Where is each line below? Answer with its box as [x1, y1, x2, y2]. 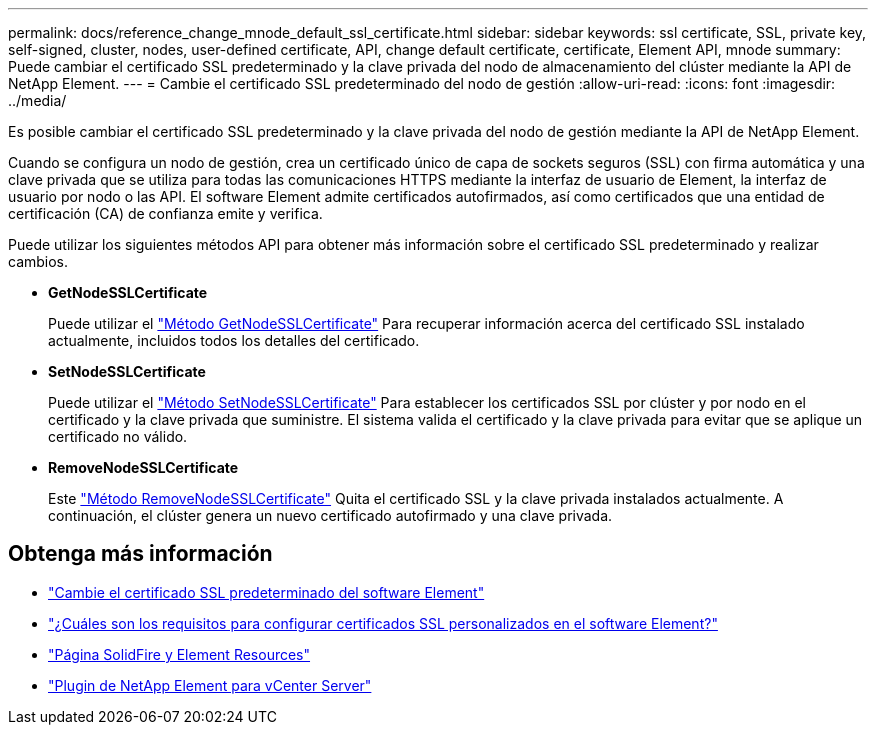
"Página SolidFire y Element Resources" [48, 645, 311, 663]
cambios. [8, 253, 69, 270]
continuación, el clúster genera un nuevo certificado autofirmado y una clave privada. [48, 507, 613, 524]
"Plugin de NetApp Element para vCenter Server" [48, 676, 372, 694]
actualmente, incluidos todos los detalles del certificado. [48, 332, 420, 349]
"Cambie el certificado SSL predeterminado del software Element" [48, 583, 485, 601]
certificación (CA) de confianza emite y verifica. [8, 205, 323, 222]
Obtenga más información [8, 541, 273, 567]
